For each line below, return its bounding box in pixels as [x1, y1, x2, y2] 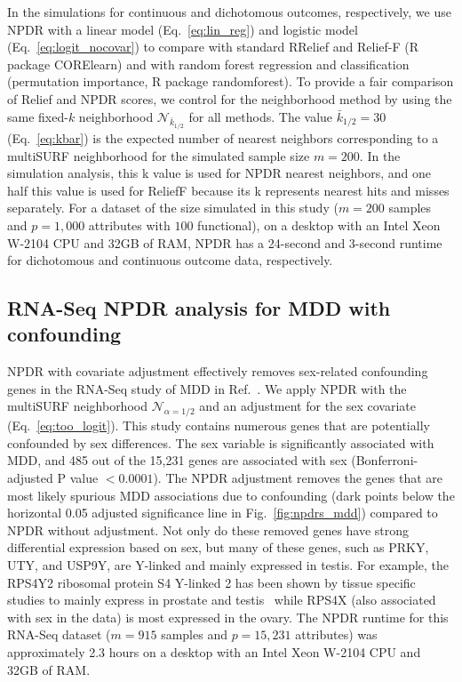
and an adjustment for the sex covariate [199, 397, 417, 415]
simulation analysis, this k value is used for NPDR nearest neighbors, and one [7, 164, 431, 182]
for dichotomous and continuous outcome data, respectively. [7, 251, 333, 269]
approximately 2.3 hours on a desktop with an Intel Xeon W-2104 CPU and [7, 643, 421, 661]
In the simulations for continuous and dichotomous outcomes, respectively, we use [7, 3, 451, 20]
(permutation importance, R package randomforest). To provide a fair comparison [7, 72, 454, 91]
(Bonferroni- [351, 451, 418, 469]
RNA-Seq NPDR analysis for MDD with [7, 294, 391, 322]
